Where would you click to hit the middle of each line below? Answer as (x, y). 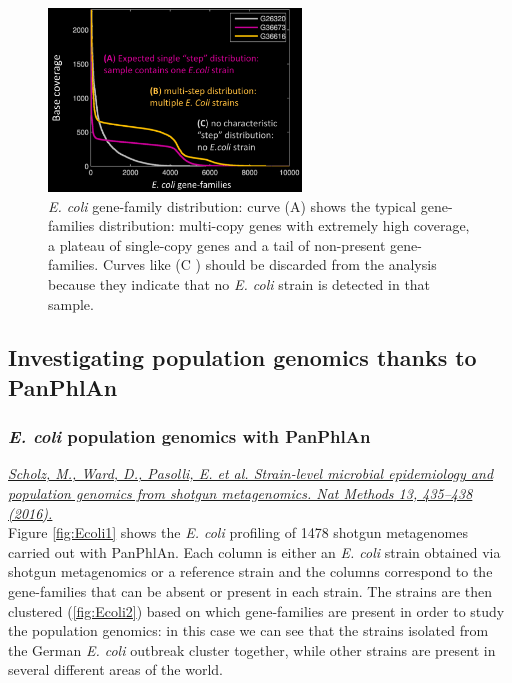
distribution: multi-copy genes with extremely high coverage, (284, 225)
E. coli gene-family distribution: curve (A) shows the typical (232, 205)
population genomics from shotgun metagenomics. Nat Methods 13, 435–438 (240, 493)
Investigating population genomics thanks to (242, 357)
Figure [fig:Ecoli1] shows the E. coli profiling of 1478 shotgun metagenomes (238, 532)
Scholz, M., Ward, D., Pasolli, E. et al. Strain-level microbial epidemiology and (251, 473)
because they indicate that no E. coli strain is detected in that (239, 283)
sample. (71, 303)
